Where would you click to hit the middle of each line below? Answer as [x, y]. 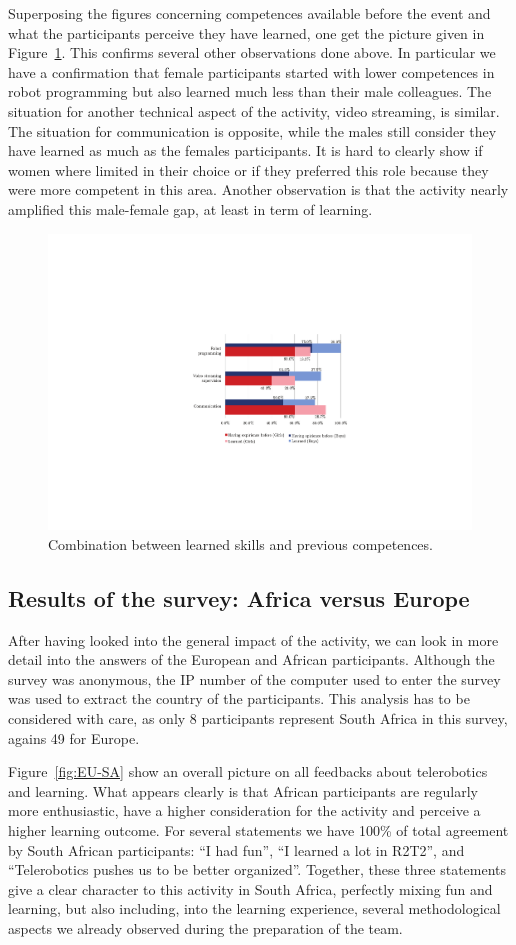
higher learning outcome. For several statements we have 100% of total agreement [258, 830]
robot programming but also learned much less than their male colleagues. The [250, 91]
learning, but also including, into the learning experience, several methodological [254, 908]
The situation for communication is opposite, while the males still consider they [252, 130]
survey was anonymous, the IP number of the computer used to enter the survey [254, 678]
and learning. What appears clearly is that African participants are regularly [243, 790]
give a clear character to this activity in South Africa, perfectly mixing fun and [250, 888]
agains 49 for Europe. [74, 737]
